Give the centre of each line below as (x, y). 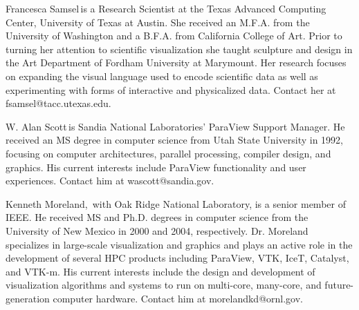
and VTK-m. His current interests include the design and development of (160, 271)
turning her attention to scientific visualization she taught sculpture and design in (179, 49)
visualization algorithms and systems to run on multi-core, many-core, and (164, 285)
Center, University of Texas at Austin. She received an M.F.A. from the (158, 22)
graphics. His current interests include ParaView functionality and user (156, 167)
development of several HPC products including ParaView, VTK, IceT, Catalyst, (177, 258)
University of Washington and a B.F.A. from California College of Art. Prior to (174, 36)
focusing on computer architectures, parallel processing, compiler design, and (168, 153)
